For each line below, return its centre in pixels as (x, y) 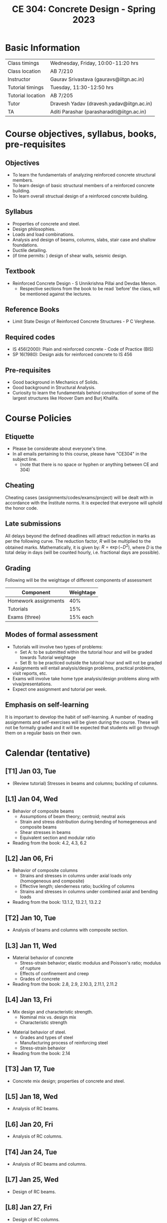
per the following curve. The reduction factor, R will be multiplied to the (78, 541)
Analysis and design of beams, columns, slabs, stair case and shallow (84, 239)
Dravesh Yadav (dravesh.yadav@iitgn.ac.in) (101, 103)
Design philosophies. (34, 229)
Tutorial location (27, 95)
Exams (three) (24, 617)
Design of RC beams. (34, 1192)
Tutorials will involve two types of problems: (58, 646)
